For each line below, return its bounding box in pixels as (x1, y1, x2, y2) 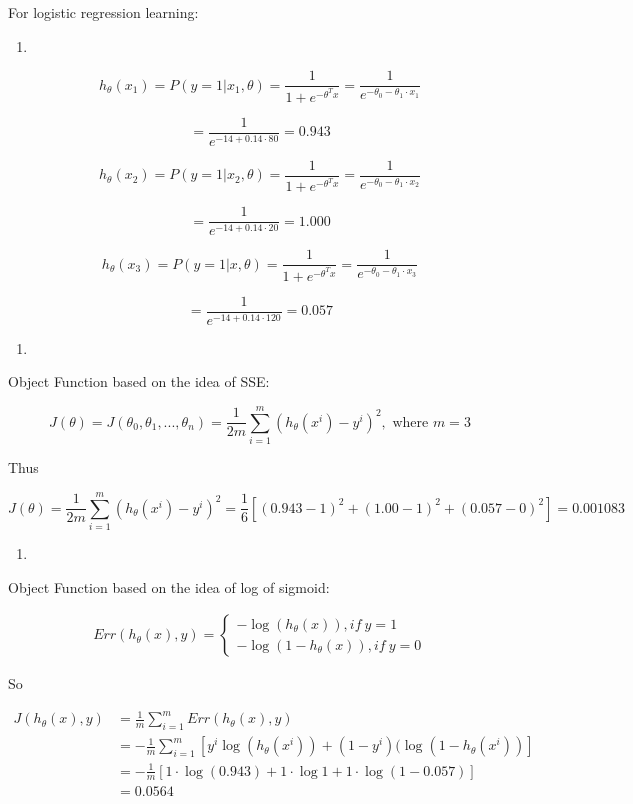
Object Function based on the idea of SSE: (8, 371, 270, 392)
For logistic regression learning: (8, 2, 199, 22)
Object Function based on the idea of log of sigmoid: (8, 576, 330, 597)
